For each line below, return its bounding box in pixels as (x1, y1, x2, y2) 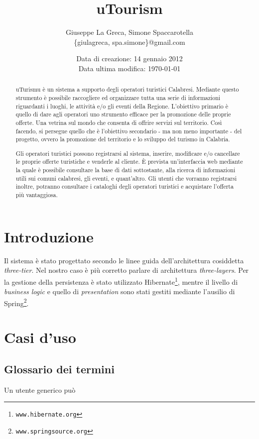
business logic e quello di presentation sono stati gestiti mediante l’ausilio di (4, 286, 235, 297)
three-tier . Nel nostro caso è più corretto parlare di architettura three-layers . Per (4, 265, 249, 275)
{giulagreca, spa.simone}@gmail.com (74, 36, 185, 47)
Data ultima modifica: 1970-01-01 (78, 63, 181, 73)
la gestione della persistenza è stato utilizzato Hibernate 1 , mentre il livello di (4, 275, 238, 287)
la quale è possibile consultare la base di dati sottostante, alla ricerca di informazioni (15, 166, 236, 174)
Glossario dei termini (4, 361, 115, 376)
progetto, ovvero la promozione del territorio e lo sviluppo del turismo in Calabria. (15, 135, 230, 143)
